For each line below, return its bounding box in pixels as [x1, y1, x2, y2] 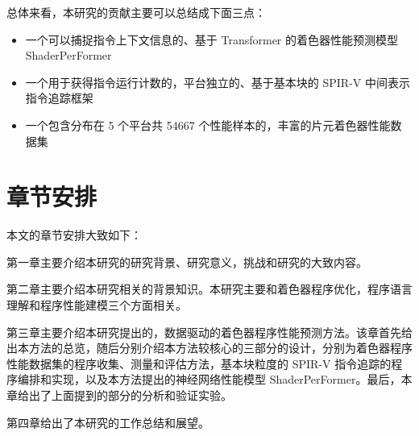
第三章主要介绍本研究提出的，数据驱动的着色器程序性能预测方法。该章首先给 [6, 323, 413, 340]
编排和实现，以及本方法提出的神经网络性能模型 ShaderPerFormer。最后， [17, 371, 401, 388]
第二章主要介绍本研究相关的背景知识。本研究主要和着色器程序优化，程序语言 [6, 280, 413, 297]
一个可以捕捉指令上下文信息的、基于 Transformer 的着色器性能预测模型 [25, 31, 398, 48]
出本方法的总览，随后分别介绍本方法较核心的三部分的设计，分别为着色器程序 [6, 339, 413, 356]
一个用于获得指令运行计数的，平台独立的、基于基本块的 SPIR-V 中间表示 [25, 73, 410, 90]
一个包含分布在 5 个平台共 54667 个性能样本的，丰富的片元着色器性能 [25, 116, 391, 133]
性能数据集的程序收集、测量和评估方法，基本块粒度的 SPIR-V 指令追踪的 [6, 355, 392, 372]
